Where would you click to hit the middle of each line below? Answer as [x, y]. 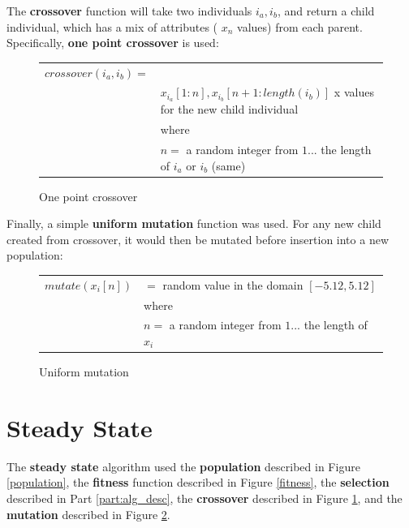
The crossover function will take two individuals [129, 11]
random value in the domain [233, 284]
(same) [228, 165]
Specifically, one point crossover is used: [113, 43]
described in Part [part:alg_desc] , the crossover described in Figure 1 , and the [204, 498]
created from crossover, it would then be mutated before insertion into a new [198, 239]
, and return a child [326, 11]
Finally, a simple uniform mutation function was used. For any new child [194, 223]
